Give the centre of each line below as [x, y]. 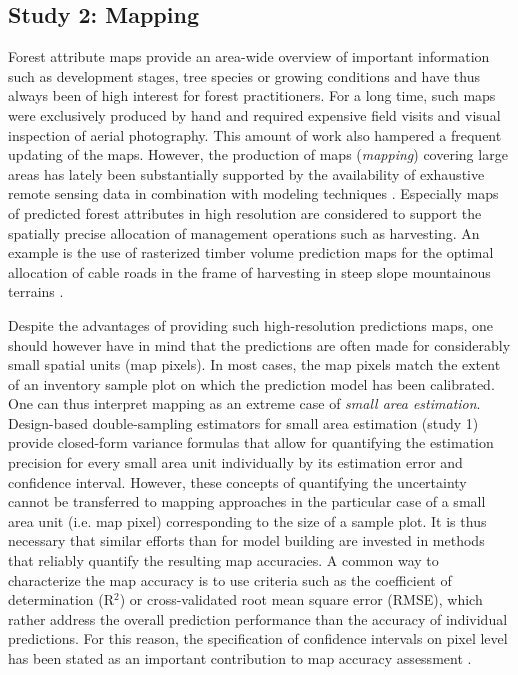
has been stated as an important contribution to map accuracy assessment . [240, 658]
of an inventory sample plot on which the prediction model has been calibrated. [251, 383]
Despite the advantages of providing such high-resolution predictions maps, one [250, 324]
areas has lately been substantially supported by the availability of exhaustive [246, 173]
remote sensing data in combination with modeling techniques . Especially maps [253, 193]
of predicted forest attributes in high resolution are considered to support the [245, 212]
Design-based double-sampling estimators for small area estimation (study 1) [243, 422]
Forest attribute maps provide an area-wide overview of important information [249, 56]
